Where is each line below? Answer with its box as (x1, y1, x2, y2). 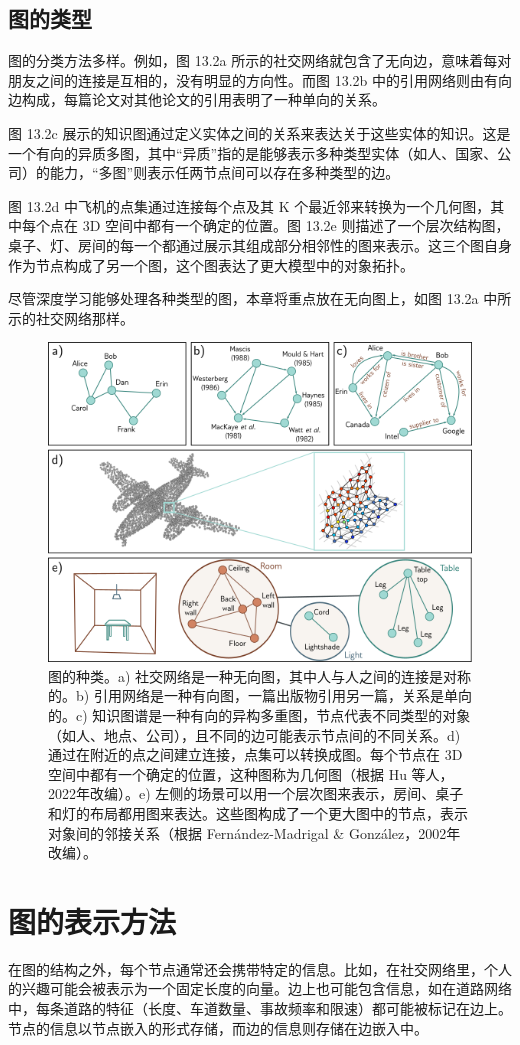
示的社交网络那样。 (8, 307, 134, 328)
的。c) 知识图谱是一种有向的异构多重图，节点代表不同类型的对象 (48, 705, 471, 726)
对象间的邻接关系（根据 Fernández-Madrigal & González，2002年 (48, 822, 461, 843)
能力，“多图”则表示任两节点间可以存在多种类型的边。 (49, 162, 400, 183)
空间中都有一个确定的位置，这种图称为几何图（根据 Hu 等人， (48, 763, 454, 784)
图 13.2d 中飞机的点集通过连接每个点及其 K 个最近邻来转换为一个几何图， (8, 195, 491, 216)
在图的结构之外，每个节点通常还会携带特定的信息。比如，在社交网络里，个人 (8, 958, 512, 979)
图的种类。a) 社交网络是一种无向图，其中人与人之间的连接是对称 (48, 665, 472, 686)
